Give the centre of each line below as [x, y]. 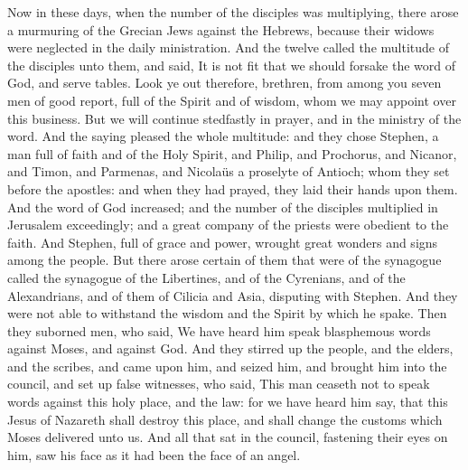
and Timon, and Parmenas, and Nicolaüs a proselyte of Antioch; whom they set [229, 171]
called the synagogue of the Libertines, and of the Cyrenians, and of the [206, 277]
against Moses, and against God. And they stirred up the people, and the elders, [230, 348]
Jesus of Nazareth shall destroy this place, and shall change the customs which [225, 419]
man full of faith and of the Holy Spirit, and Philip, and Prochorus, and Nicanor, [232, 153]
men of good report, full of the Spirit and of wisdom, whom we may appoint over [232, 100]
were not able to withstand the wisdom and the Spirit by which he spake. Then [227, 313]
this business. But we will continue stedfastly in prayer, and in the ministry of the [234, 118]
